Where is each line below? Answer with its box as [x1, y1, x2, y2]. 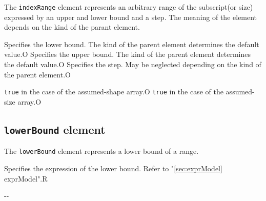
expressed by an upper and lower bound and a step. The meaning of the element [4, 11, 257, 22]
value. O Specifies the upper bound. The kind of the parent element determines [4, 49, 251, 59]
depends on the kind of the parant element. [4, 22, 140, 32]
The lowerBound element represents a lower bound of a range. [4, 146, 199, 156]
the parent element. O [4, 69, 71, 79]
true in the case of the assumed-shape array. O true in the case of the [4, 86, 223, 97]
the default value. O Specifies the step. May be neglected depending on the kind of [4, 59, 261, 70]
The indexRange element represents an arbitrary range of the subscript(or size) [4, 2, 253, 12]
